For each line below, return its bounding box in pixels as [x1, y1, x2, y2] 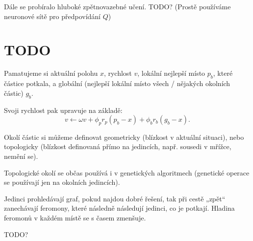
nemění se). [4, 151, 38, 161]
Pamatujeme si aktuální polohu [4, 68, 98, 78]
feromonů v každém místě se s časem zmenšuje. [4, 213, 146, 223]
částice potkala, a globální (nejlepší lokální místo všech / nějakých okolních [4, 78, 230, 88]
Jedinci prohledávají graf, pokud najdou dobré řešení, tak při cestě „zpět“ [4, 193, 226, 203]
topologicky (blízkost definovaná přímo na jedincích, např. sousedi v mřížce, [4, 141, 231, 152]
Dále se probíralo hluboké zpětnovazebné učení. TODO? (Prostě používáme [4, 1, 231, 11]
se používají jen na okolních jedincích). [4, 177, 120, 187]
